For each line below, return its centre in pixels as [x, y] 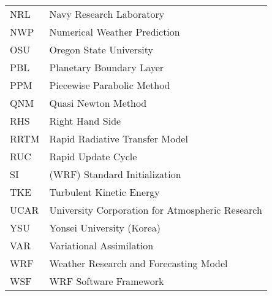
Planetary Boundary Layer [107, 67]
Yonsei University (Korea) [105, 228]
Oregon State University [101, 49]
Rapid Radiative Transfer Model [119, 138]
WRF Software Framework [107, 281]
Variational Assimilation [101, 245]
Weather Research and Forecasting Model [138, 263]
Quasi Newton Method [98, 103]
